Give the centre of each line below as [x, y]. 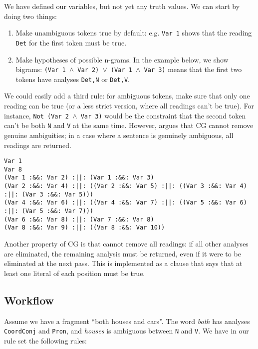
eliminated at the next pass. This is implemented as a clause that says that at [123, 263]
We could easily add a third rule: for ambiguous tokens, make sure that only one [127, 96]
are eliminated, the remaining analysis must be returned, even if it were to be [123, 253]
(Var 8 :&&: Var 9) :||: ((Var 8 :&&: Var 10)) [85, 228]
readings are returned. [38, 145]
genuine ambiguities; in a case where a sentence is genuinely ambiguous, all [119, 135]
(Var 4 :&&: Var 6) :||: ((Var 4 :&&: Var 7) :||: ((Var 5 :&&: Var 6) [126, 203]
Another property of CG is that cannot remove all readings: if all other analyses [126, 243]
